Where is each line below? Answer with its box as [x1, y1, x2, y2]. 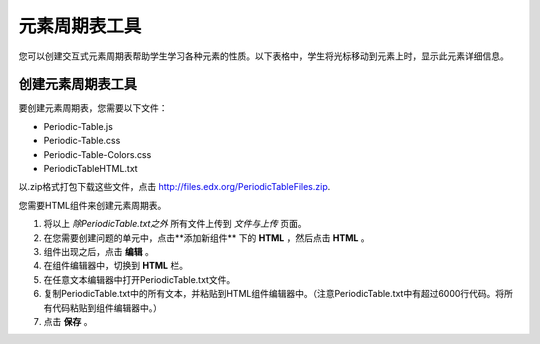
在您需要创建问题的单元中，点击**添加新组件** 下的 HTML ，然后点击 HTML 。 [43, 231, 370, 244]
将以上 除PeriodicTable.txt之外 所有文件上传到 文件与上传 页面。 [43, 218, 307, 230]
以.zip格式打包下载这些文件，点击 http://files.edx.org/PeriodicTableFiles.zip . [18, 181, 331, 193]
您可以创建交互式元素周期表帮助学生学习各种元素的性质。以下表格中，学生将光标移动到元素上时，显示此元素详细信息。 [18, 50, 509, 62]
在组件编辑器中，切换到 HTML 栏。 [43, 260, 189, 272]
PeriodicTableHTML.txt [43, 163, 139, 175]
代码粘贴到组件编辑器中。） [51, 301, 162, 314]
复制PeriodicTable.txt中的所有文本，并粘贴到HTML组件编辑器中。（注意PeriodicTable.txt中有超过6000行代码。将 [43, 288, 505, 300]
